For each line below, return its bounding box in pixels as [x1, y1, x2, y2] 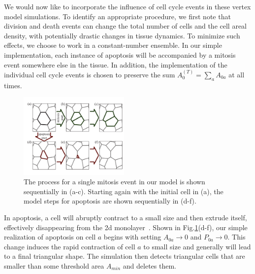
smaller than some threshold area [4, 260, 104, 271]
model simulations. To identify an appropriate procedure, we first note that [4, 11, 231, 21]
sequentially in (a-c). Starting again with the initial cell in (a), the [24, 186, 223, 196]
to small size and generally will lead [143, 241, 251, 251]
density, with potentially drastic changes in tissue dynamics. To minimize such [4, 30, 240, 40]
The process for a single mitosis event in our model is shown [24, 176, 205, 187]
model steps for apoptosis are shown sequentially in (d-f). [24, 196, 196, 206]
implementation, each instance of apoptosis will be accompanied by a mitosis [4, 49, 236, 60]
